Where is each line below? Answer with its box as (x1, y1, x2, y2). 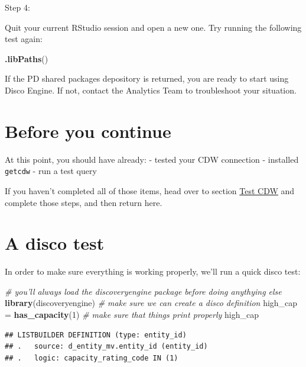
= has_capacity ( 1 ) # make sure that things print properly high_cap (5, 308, 259, 321)
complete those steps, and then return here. (5, 196, 162, 208)
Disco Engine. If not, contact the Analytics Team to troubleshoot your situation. (5, 83, 297, 96)
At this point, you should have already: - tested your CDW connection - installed (5, 153, 299, 165)
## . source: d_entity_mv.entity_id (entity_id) (5, 342, 208, 351)
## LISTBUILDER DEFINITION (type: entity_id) (5, 330, 187, 339)
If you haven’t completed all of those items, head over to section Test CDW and (5, 184, 295, 197)
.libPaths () (5, 52, 48, 65)
